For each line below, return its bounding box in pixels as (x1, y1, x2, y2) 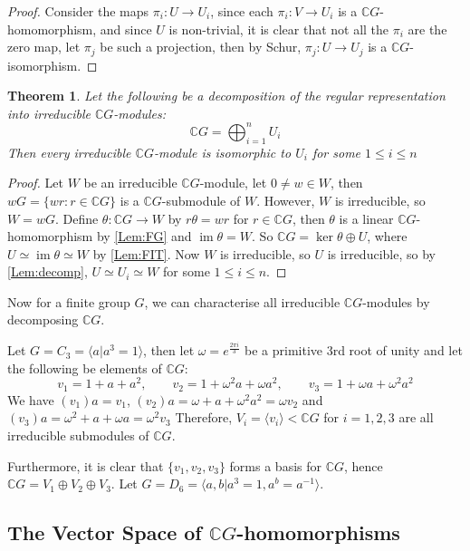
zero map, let (7, 37, 81, 56)
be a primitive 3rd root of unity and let (245, 341, 463, 360)
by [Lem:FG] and (96, 227, 192, 246)
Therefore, (175, 408, 233, 427)
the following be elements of (7, 358, 162, 377)
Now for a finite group (7, 292, 130, 311)
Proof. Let (7, 173, 63, 192)
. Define (54, 208, 99, 227)
